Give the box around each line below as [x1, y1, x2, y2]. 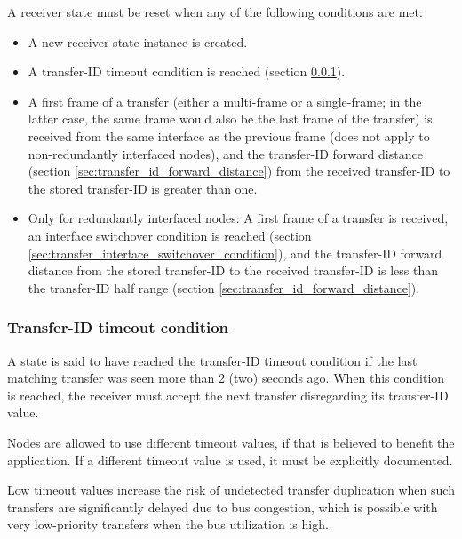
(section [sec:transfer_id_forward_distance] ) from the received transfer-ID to [28, 162, 450, 180]
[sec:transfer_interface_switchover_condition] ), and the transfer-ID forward [28, 243, 442, 262]
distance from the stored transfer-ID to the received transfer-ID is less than [28, 261, 439, 280]
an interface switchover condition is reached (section [28, 226, 312, 244]
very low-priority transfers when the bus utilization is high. [7, 515, 329, 534]
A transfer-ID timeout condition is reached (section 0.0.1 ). [28, 62, 346, 81]
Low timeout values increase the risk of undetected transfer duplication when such [7, 480, 455, 499]
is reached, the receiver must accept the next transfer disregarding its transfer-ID [7, 385, 449, 404]
